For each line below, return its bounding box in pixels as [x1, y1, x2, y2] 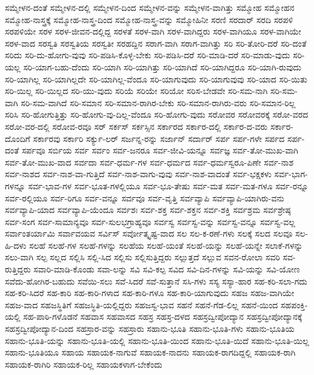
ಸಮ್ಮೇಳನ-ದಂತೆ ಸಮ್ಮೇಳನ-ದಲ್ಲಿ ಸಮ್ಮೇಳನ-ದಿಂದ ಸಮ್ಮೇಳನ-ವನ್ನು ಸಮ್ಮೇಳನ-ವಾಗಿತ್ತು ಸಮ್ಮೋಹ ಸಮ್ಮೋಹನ [5, 1, 295, 13]
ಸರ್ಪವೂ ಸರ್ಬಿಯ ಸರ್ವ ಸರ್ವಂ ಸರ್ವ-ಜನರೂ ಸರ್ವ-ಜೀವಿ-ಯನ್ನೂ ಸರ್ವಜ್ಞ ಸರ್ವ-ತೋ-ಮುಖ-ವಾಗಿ [21, 144, 298, 157]
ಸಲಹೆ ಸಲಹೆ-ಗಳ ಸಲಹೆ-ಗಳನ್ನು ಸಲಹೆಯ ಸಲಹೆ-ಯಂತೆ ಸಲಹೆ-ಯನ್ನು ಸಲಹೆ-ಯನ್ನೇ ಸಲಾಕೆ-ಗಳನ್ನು [29, 238, 303, 251]
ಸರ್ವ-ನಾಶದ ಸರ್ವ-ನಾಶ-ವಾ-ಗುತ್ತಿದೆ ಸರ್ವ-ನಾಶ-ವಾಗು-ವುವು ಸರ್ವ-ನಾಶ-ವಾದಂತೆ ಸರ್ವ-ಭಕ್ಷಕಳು [5, 167, 272, 180]
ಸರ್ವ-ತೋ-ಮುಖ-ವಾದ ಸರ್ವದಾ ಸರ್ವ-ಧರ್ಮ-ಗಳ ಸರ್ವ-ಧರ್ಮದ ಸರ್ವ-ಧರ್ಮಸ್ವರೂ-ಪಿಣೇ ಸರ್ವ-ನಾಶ [5, 155, 294, 168]
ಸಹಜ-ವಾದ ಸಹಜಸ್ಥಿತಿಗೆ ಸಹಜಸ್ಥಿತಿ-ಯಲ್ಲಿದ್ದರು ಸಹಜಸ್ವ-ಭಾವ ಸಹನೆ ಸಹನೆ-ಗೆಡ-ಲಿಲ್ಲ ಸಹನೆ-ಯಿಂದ [5, 298, 278, 311]
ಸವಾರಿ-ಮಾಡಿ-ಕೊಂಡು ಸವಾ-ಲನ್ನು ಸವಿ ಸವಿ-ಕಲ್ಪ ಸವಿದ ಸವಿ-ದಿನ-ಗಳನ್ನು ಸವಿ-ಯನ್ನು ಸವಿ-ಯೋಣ [33, 263, 300, 275]
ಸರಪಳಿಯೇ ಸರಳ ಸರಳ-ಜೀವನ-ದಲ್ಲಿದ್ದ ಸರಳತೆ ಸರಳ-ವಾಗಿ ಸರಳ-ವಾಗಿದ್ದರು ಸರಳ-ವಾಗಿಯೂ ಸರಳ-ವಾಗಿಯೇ [5, 25, 301, 38]
